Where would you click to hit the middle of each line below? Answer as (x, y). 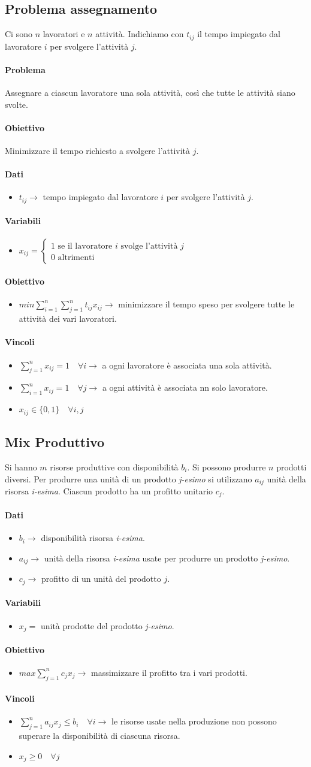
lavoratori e (64, 34)
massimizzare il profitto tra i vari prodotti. (169, 672)
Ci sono (19, 34)
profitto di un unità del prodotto (101, 579)
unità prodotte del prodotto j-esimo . (107, 625)
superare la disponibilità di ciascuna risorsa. (99, 736)
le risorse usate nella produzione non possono (194, 721)
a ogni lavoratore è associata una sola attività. (187, 365)
